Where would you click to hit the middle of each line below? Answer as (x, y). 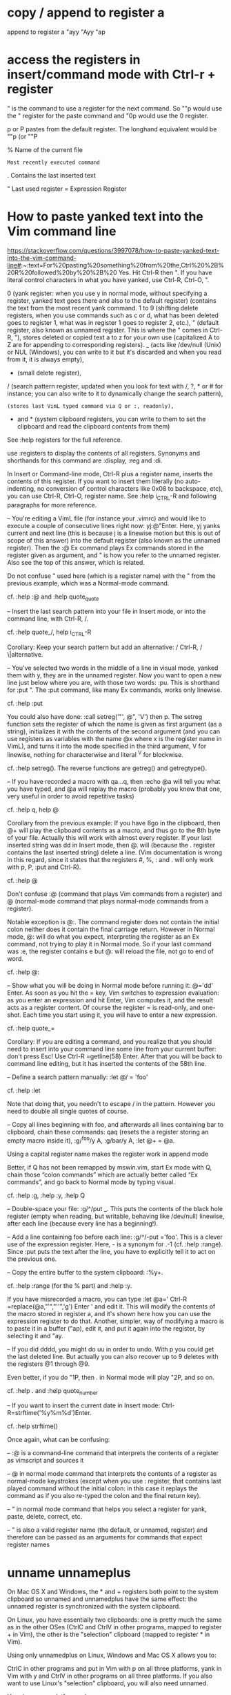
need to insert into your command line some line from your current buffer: (112, 1049)
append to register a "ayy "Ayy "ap (56, 32)
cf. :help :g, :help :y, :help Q (46, 1195)
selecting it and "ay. (35, 1336)
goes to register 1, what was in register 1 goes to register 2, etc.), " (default (113, 322)
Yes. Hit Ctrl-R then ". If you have (165, 272)
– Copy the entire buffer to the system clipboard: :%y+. (85, 1272)
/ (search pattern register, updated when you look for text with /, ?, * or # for (115, 386)
